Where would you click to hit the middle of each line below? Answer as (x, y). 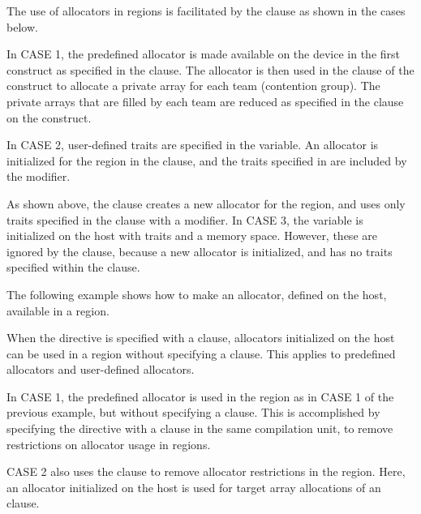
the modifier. (39, 176)
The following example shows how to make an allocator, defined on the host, (197, 294)
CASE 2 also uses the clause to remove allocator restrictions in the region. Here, (206, 471)
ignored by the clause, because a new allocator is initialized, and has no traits (200, 251)
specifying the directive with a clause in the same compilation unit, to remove (200, 428)
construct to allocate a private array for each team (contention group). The (193, 86)
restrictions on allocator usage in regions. (109, 444)
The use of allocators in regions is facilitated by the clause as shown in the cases (206, 11)
